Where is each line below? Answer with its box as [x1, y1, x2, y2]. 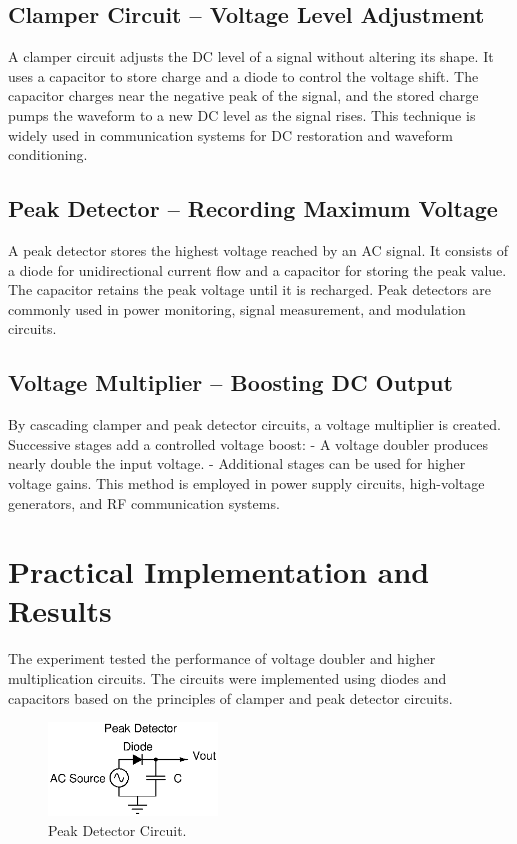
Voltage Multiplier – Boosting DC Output [8, 367, 453, 398]
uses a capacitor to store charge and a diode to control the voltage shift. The [8, 65, 479, 86]
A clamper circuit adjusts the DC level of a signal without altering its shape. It [8, 46, 494, 67]
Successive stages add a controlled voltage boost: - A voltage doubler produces [8, 433, 489, 454]
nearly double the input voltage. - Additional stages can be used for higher [8, 453, 466, 474]
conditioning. [8, 144, 88, 165]
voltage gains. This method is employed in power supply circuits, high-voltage [8, 472, 485, 493]
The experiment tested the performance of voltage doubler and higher [8, 648, 436, 669]
